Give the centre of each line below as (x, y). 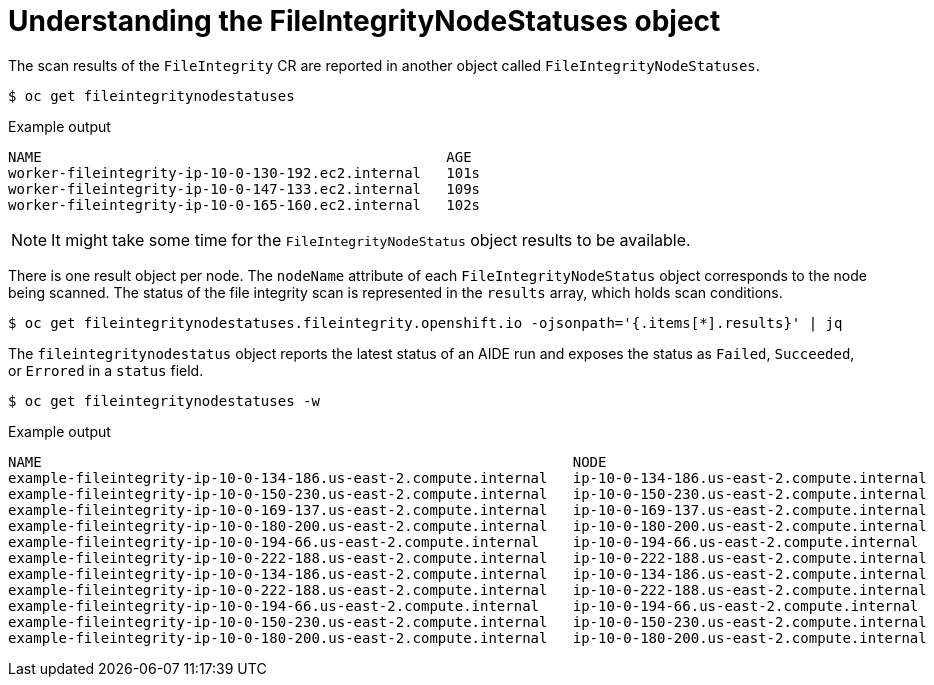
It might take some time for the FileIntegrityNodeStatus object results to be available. (371, 239)
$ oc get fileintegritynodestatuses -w (164, 400)
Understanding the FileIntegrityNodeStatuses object (364, 21)
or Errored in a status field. (106, 370)
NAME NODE (307, 461)
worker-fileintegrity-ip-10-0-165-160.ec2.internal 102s (244, 204)
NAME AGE (240, 156)
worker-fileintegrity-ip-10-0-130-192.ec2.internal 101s (244, 172)
